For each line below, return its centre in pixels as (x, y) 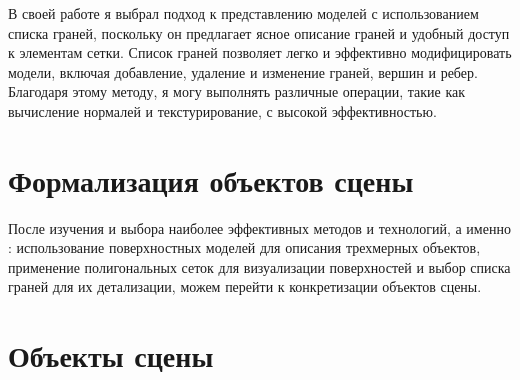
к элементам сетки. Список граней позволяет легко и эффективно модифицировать (260, 52)
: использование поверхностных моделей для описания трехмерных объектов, (244, 247)
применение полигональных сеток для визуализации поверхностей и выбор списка (259, 266)
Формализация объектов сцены (211, 179)
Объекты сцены (111, 355)
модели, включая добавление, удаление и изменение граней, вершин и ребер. (243, 71)
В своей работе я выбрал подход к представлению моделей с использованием (243, 13)
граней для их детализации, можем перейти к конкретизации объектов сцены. (245, 286)
